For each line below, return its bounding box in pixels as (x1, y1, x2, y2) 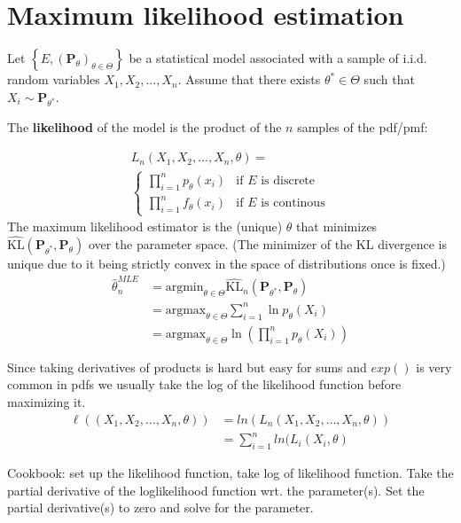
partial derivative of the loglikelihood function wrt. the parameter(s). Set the (7, 480, 425, 499)
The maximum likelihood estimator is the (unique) (7, 217, 283, 236)
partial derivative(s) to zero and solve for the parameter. (7, 498, 314, 517)
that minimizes (296, 217, 378, 236)
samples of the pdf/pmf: (297, 118, 428, 137)
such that (363, 70, 415, 89)
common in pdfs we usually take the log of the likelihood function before (7, 375, 402, 394)
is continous (261, 197, 325, 210)
